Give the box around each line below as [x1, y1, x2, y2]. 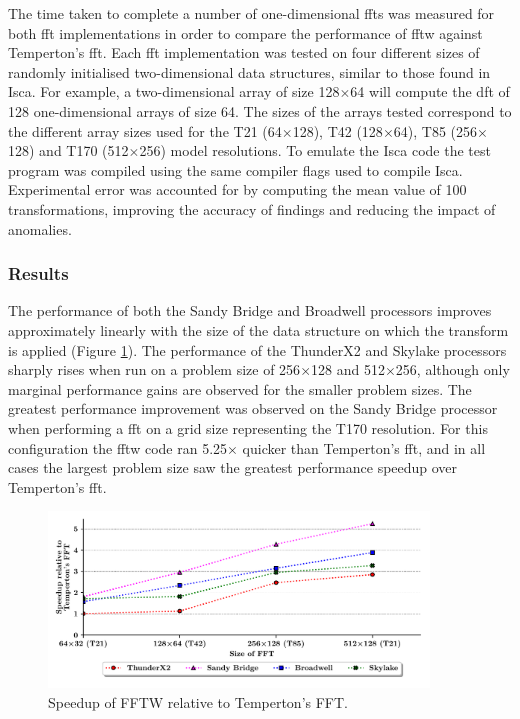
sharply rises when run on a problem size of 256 [8, 359, 301, 380]
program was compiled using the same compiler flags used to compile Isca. [8, 159, 463, 180]
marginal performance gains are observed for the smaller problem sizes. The [8, 378, 472, 399]
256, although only [395, 359, 510, 380]
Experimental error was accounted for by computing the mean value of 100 [8, 179, 467, 200]
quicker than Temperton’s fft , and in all [242, 437, 486, 458]
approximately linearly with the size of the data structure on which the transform [8, 319, 509, 340]
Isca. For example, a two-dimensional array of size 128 [8, 81, 340, 102]
